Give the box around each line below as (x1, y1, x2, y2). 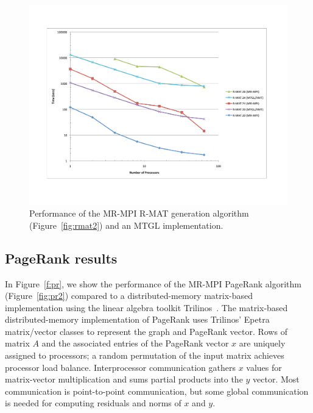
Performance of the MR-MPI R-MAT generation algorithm (29, 207, 249, 220)
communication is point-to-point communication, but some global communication (5, 384, 309, 397)
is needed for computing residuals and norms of (5, 397, 181, 409)
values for (246, 361, 282, 373)
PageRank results (5, 248, 118, 267)
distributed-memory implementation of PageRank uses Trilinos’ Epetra (5, 313, 270, 326)
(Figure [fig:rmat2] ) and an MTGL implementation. (29, 218, 223, 231)
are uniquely (239, 337, 286, 350)
